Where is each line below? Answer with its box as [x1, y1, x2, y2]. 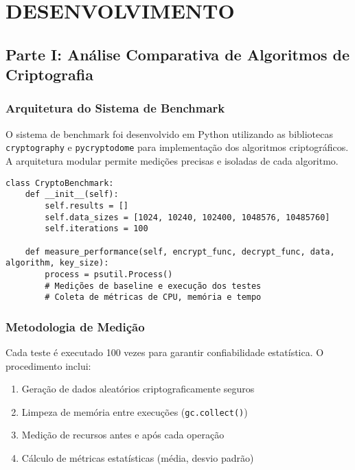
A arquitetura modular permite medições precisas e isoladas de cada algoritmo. [5, 154, 339, 168]
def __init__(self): [25, 189, 119, 200]
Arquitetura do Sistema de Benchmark [5, 99, 225, 117]
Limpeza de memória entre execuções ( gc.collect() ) [21, 404, 248, 419]
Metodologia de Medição [5, 318, 145, 335]
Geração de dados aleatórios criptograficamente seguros [21, 381, 255, 396]
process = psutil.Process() [45, 269, 173, 279]
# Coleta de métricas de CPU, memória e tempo [45, 292, 262, 303]
